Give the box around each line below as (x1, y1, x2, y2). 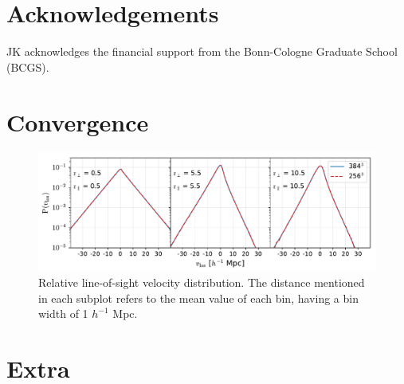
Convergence (6, 105, 149, 138)
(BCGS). (6, 58, 49, 75)
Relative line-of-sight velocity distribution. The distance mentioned (38, 274, 365, 291)
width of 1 (38, 305, 88, 322)
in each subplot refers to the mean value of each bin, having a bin (38, 289, 359, 306)
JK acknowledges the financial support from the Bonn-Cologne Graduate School (6, 43, 398, 60)
